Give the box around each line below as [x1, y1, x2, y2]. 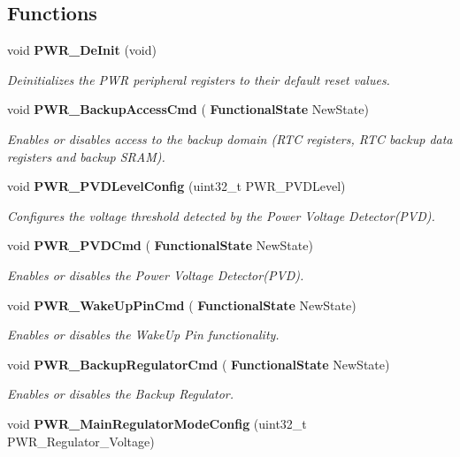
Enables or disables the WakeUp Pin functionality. [7, 325, 280, 344]
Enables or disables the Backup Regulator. [7, 385, 234, 403]
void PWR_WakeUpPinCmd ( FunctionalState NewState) [7, 295, 356, 314]
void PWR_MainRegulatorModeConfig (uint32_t [7, 414, 307, 432]
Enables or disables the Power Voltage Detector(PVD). [7, 265, 304, 284]
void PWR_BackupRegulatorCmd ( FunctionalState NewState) [7, 354, 390, 373]
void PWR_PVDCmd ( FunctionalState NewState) [7, 236, 313, 255]
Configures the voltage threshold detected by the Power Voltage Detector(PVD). [7, 206, 435, 225]
